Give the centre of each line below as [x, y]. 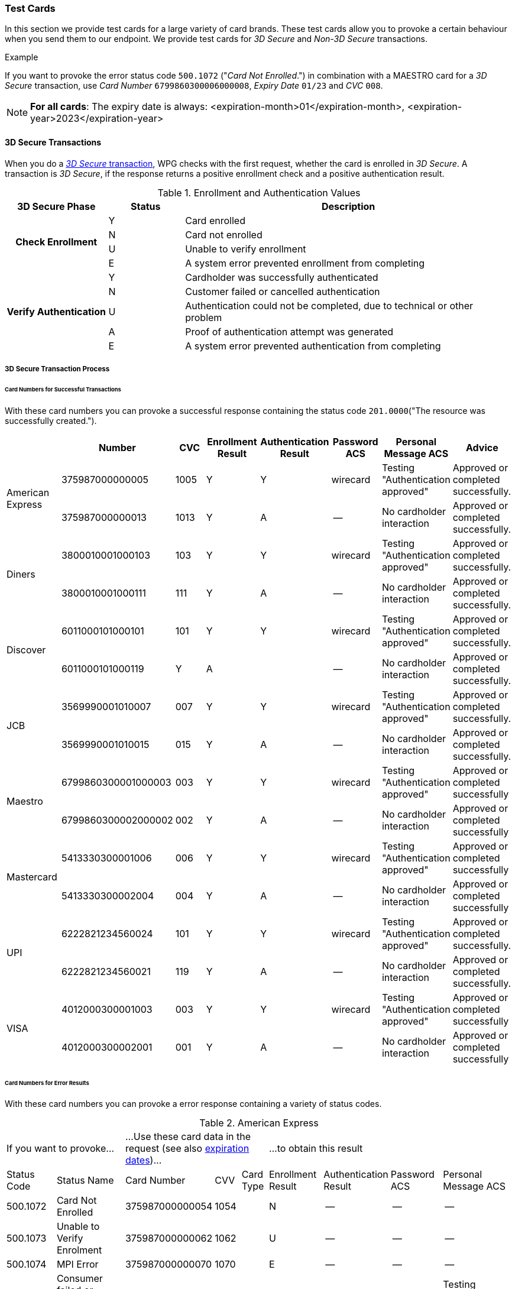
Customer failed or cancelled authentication [283, 291]
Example [22, 57]
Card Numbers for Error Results [47, 1083]
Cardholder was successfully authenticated [282, 277]
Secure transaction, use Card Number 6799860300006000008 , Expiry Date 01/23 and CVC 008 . [194, 86]
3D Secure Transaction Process [57, 369]
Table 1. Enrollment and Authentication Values [259, 192]
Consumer [80, 1279]
